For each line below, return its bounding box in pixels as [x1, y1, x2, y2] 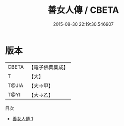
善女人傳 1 [12, 116, 33, 122]
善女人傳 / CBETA [48, 4, 119, 16]
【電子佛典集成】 [28, 64, 68, 71]
